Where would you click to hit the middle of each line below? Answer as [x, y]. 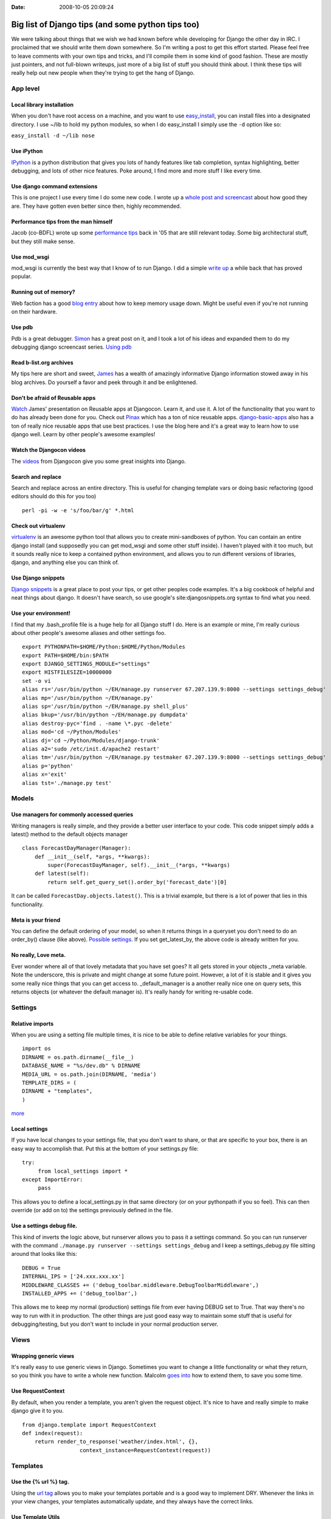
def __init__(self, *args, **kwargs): [92, 856]
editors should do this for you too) [54, 496]
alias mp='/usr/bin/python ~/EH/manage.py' [88, 698]
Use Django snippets [38, 578]
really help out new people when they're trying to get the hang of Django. [103, 73]
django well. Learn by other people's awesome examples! [83, 434]
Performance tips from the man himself [62, 221]
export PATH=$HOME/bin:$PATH [65, 655]
